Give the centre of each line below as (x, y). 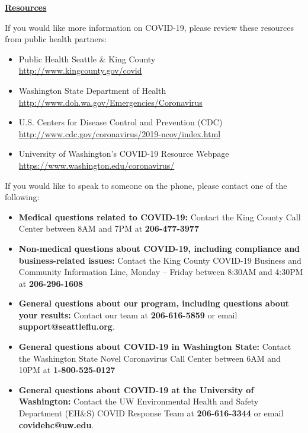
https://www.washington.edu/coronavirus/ (97, 165)
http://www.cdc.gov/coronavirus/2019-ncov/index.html (120, 133)
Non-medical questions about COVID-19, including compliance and (159, 248)
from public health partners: (56, 39)
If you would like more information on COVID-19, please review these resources (149, 27)
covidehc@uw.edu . (56, 424)
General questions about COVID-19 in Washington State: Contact (155, 347)
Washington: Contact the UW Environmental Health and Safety (139, 401)
